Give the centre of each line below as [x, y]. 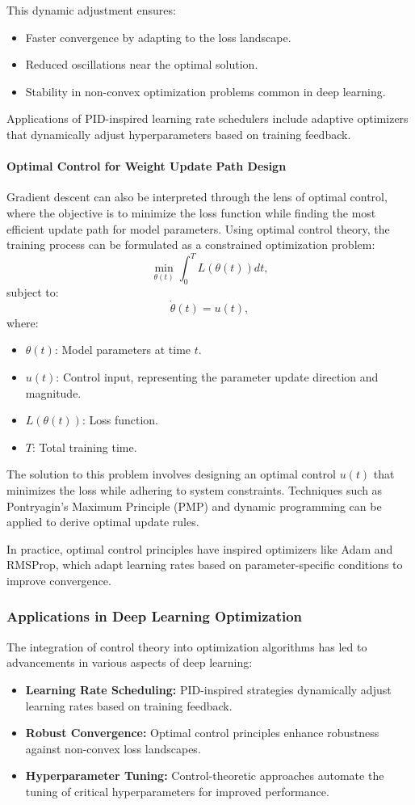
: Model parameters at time [123, 350]
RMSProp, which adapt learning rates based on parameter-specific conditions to [205, 565]
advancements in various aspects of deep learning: [130, 662]
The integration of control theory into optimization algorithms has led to [187, 646]
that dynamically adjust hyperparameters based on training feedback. [179, 134]
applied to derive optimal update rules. [103, 522]
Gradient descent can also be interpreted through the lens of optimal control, [197, 197]
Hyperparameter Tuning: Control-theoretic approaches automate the [205, 775]
